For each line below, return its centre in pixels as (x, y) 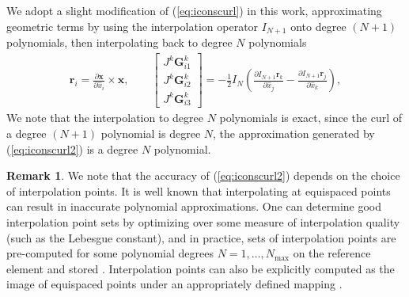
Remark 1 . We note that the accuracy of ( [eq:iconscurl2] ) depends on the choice (203, 175)
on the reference (332, 253)
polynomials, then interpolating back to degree (119, 42)
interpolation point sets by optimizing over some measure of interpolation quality (203, 222)
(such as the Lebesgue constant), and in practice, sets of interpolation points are (201, 237)
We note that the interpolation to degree (105, 118)
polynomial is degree (151, 133)
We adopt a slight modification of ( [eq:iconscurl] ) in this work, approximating (194, 10)
